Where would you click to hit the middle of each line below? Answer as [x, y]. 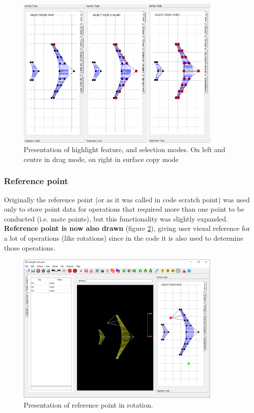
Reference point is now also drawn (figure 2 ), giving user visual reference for [127, 228]
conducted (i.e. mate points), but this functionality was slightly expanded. [116, 218]
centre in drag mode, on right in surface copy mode [101, 159]
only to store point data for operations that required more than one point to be [124, 209]
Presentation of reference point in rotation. [89, 404]
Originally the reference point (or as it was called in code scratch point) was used [127, 199]
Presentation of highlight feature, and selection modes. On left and [125, 149]
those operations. [30, 247]
